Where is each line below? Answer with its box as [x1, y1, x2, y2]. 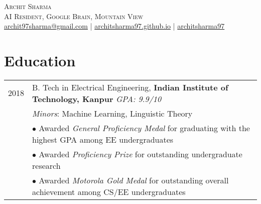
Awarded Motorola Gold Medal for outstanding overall [39, 174, 229, 186]
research [32, 159, 61, 171]
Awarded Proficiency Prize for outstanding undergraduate [39, 148, 242, 160]
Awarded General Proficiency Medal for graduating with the [39, 122, 250, 134]
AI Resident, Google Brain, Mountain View [4, 11, 144, 21]
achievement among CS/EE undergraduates [32, 185, 186, 197]
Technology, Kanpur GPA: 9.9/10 [32, 92, 162, 105]
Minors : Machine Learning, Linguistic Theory [32, 107, 193, 119]
